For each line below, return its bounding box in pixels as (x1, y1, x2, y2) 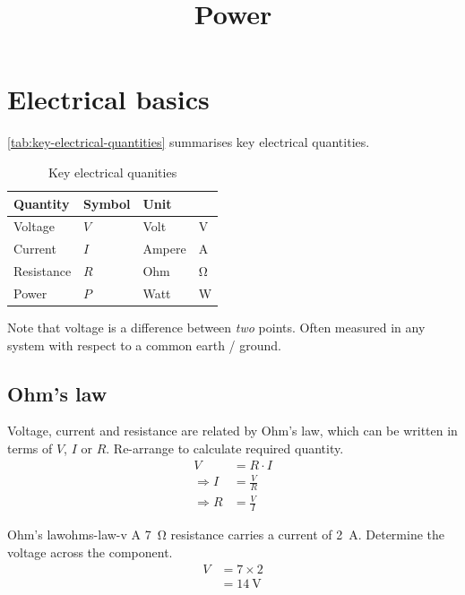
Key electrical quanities (47, 162, 177, 181)
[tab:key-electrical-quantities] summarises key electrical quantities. (7, 133, 370, 151)
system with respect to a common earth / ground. (7, 335, 281, 354)
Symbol (83, 194, 131, 212)
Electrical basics (7, 81, 210, 117)
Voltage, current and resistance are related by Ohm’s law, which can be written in (7, 421, 458, 440)
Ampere (142, 239, 186, 258)
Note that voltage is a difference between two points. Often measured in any (7, 317, 426, 336)
